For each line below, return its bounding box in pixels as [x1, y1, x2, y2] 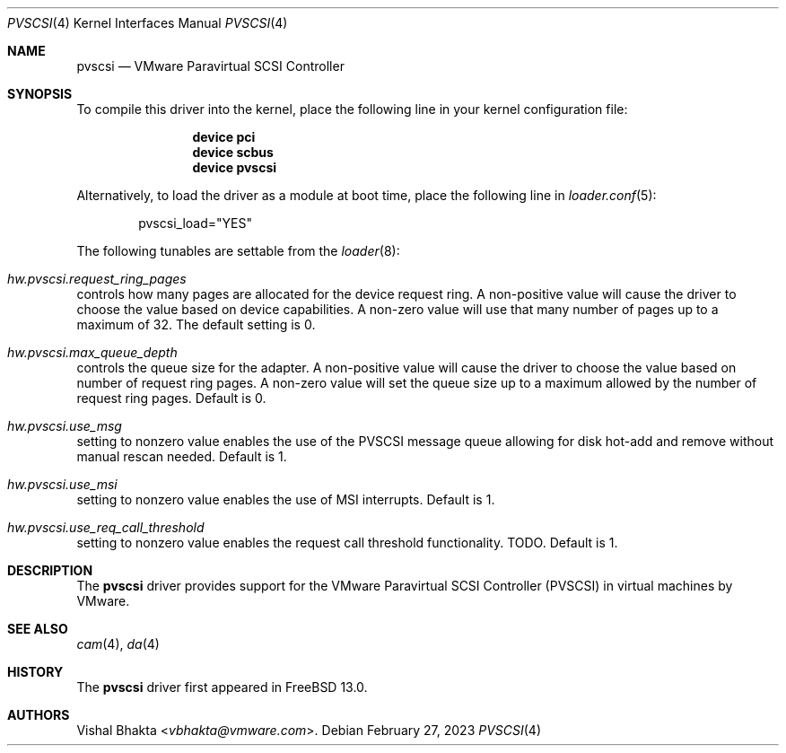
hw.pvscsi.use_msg [7, 418, 122, 433]
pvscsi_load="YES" [138, 215, 252, 231]
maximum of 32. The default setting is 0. [76, 317, 316, 332]
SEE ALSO [7, 621, 68, 636]
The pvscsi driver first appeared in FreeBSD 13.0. [76, 679, 368, 695]
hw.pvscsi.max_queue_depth [7, 345, 178, 360]
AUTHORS [7, 707, 70, 722]
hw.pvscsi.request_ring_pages [7, 271, 187, 286]
